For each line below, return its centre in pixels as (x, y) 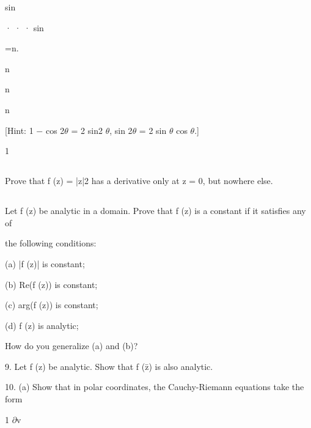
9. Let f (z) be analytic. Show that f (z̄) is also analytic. (109, 366)
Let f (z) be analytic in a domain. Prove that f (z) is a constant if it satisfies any (155, 211)
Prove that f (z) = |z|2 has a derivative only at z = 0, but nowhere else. (139, 181)
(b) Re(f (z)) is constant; (51, 284)
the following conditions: (51, 243)
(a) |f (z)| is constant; (45, 263)
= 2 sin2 (87, 130)
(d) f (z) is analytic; (42, 325)
